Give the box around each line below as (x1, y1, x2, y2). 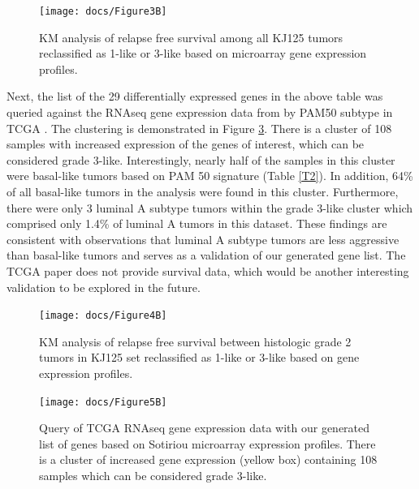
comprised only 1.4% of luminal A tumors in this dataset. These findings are (6, 215, 387, 232)
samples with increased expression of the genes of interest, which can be (6, 135, 365, 152)
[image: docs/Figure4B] (39, 310, 167, 322)
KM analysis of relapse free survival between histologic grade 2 (39, 332, 352, 350)
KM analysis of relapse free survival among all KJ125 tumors (39, 28, 343, 45)
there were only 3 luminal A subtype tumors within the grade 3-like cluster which (6, 199, 413, 216)
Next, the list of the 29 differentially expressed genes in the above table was (6, 88, 383, 105)
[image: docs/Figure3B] (39, 6, 167, 17)
